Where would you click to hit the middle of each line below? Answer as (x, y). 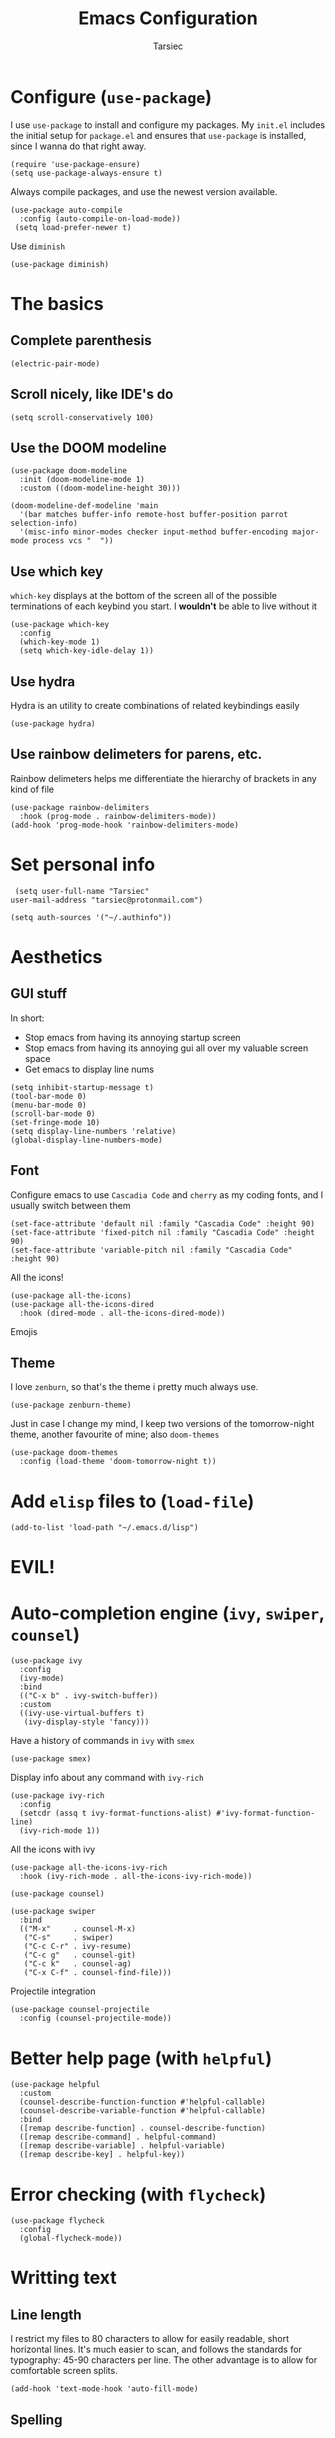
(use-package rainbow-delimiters (80, 807)
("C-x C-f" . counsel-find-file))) (97, 1973)
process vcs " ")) (73, 541)
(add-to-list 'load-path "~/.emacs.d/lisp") (104, 1528)
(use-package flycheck (57, 2221)
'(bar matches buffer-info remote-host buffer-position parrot (153, 515)
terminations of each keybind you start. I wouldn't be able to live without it (164, 606)
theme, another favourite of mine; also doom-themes (115, 1434)
